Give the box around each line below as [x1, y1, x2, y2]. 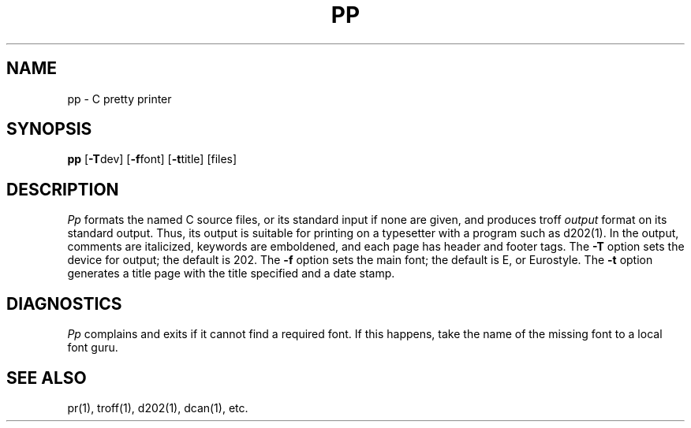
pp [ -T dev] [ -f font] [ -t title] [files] [67, 152, 237, 166]
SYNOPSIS [6, 119, 92, 140]
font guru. [67, 341, 118, 355]
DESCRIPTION [6, 179, 119, 199]
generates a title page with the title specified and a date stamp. [67, 266, 395, 281]
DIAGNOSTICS [6, 293, 122, 314]
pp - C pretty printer [67, 91, 172, 106]
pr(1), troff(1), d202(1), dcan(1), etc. [67, 400, 248, 415]
